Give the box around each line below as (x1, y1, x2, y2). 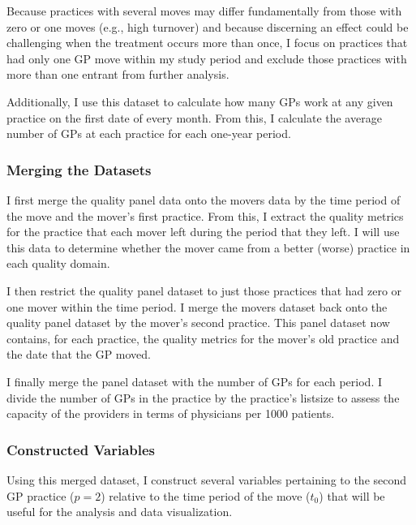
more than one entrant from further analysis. (6, 66, 229, 83)
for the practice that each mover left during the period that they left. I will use (6, 223, 400, 240)
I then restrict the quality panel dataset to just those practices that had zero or (6, 282, 402, 299)
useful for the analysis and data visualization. (6, 503, 233, 520)
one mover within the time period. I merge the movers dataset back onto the (6, 298, 388, 315)
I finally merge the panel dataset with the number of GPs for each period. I (6, 372, 382, 389)
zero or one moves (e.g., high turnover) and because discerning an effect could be (6, 18, 409, 35)
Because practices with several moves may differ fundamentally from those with (6, 2, 402, 19)
